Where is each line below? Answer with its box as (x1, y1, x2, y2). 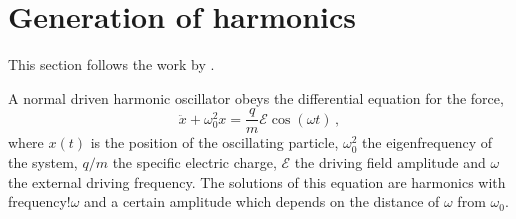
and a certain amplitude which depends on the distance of (84, 191, 440, 212)
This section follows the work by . (8, 54, 215, 75)
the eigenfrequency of (362, 132, 492, 153)
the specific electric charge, (112, 151, 277, 172)
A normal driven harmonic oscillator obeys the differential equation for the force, (8, 87, 504, 108)
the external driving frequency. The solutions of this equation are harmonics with (8, 171, 506, 192)
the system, (8, 151, 78, 172)
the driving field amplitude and (294, 151, 486, 172)
